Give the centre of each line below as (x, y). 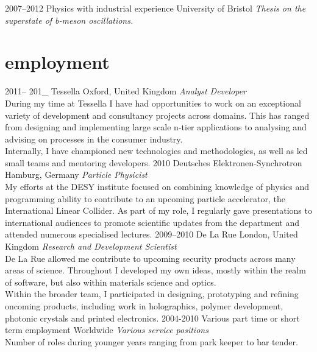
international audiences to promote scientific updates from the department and (152, 222)
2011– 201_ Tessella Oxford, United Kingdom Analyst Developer (126, 91)
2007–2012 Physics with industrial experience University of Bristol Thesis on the (155, 8)
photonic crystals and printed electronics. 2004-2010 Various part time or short (152, 318)
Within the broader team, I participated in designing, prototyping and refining (152, 294)
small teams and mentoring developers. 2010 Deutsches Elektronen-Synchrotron (154, 162)
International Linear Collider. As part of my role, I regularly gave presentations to (158, 210)
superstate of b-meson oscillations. (69, 20)
